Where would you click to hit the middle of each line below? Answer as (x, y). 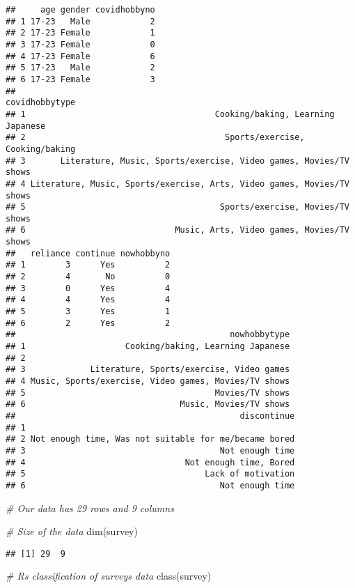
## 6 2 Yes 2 (88, 323)
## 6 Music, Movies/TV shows (148, 404)
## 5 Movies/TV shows (148, 393)
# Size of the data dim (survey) (72, 531)
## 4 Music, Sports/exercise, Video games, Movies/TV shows (148, 381)
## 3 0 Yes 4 (88, 288)
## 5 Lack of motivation (150, 474)
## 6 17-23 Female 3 (80, 79)
